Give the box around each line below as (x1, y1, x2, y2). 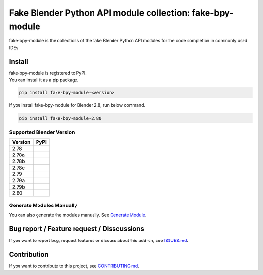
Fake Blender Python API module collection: (9, 7, 190, 18)
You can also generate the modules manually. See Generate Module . (9, 212, 147, 218)
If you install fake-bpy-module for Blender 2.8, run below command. (9, 103, 146, 108)
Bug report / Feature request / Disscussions (9, 225, 145, 233)
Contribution (9, 250, 49, 258)
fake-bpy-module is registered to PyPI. (9, 70, 87, 76)
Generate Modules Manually (9, 202, 77, 209)
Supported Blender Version (9, 129, 75, 136)
